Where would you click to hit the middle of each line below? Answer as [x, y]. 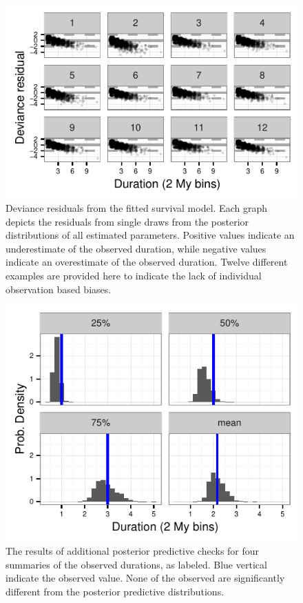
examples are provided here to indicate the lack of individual [134, 275]
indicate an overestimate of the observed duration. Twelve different [147, 262]
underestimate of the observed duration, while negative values [136, 248]
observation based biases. [59, 289]
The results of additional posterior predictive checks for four [133, 551]
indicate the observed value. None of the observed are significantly [145, 578]
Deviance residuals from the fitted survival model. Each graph [136, 207]
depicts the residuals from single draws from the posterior [127, 221]
